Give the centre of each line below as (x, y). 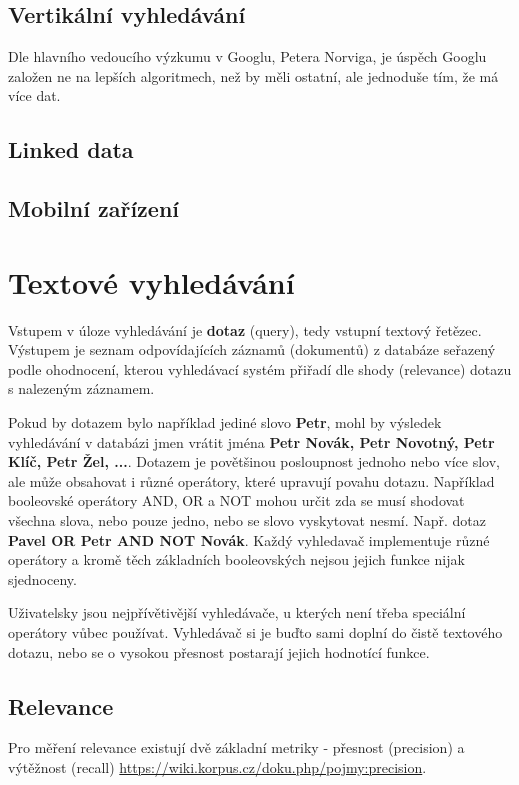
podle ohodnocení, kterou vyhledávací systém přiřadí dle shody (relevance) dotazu (260, 368)
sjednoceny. (42, 578)
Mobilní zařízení (94, 208)
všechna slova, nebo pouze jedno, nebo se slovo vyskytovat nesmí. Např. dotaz (247, 520)
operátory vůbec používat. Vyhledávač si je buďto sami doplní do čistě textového (255, 631)
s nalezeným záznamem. (81, 388)
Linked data (71, 149)
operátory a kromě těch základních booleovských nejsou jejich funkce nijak (236, 559)
